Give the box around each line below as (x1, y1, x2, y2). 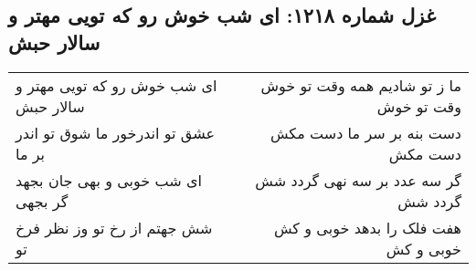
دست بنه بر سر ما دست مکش (270, 121, 461, 143)
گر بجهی (16, 190, 69, 212)
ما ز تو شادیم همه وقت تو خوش (260, 74, 461, 96)
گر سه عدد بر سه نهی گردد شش (255, 169, 461, 191)
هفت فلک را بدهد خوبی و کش (273, 216, 461, 238)
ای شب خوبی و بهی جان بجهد (16, 169, 202, 191)
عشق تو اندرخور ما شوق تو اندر (16, 121, 216, 143)
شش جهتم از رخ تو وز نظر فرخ (16, 216, 213, 238)
